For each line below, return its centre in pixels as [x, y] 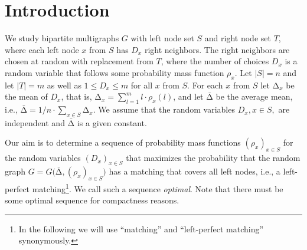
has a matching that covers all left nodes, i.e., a [195, 171]
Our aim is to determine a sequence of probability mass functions [123, 142]
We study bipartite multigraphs [62, 38]
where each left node [42, 49]
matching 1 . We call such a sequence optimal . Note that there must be [158, 187]
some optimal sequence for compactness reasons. [92, 200]
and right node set [238, 38]
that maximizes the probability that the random [213, 158]
